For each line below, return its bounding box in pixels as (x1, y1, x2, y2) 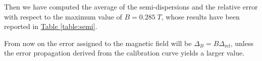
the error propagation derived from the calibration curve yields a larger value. (4, 47, 245, 58)
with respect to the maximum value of (4, 11, 122, 21)
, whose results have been (161, 11, 240, 21)
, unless (230, 37, 253, 48)
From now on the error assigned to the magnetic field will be (4, 37, 192, 48)
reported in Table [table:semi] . (4, 21, 97, 31)
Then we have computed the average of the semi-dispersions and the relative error (4, 1, 258, 11)
